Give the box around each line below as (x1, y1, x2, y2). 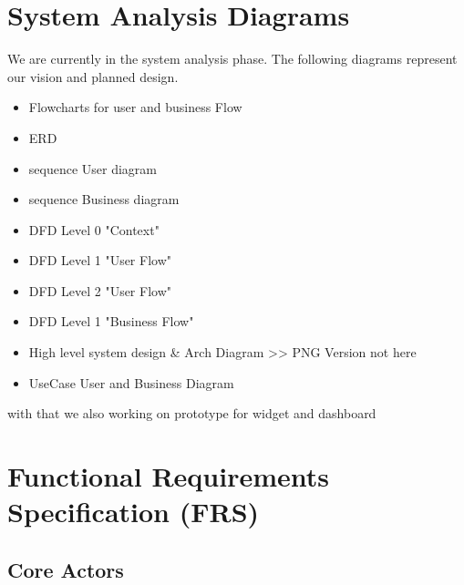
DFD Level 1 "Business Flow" (28, 312, 194, 331)
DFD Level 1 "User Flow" (28, 251, 171, 270)
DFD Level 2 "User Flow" (28, 281, 171, 300)
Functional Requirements (7, 457, 329, 495)
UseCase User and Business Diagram (28, 373, 234, 392)
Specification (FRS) (7, 493, 260, 530)
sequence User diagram (28, 159, 158, 178)
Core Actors (7, 555, 124, 583)
